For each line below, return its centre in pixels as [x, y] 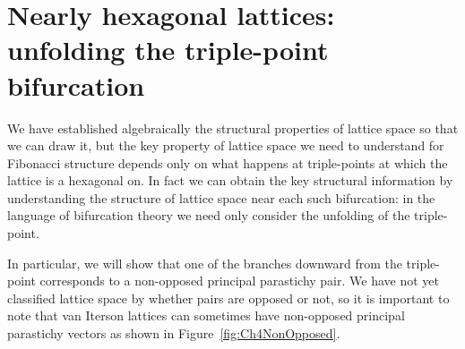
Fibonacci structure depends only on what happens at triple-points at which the [228, 162]
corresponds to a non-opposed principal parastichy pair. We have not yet [239, 281]
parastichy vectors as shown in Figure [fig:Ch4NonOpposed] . [174, 333]
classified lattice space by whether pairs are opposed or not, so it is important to [228, 298]
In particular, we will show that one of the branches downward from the [205, 263]
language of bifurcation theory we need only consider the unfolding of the [209, 215]
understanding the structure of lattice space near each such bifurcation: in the [221, 197]
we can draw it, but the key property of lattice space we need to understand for [226, 145]
